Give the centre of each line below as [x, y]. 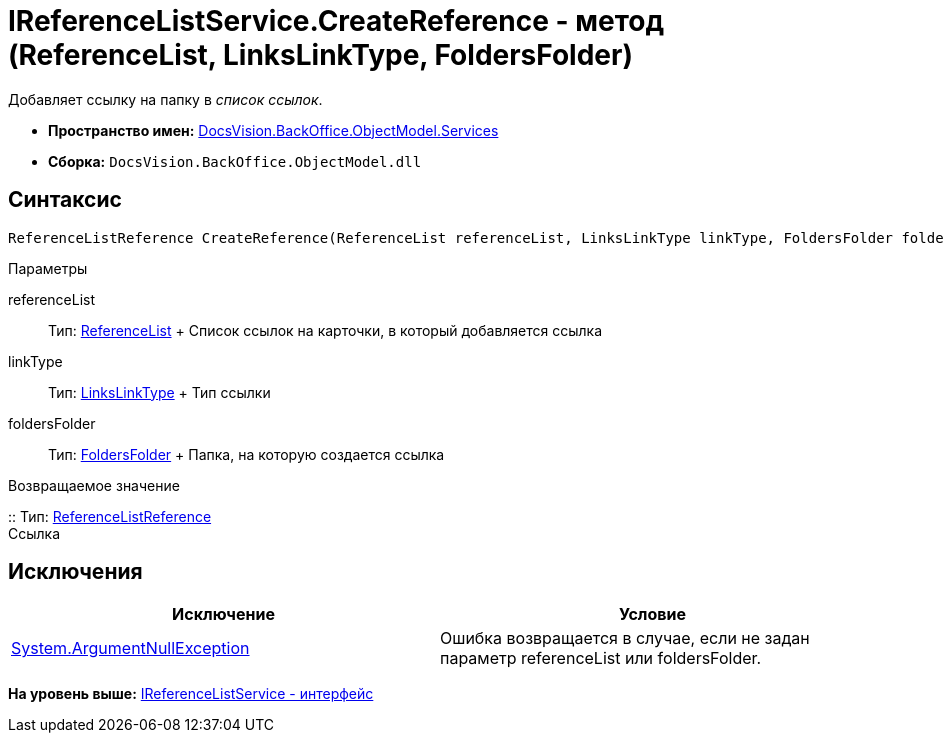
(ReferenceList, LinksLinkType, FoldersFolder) [320, 55]
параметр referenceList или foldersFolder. [601, 658]
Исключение [223, 614]
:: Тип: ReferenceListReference [110, 516]
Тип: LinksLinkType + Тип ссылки [159, 392]
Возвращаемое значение [94, 485]
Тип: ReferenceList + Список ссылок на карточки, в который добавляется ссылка [325, 330]
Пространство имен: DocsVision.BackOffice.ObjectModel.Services [273, 130]
